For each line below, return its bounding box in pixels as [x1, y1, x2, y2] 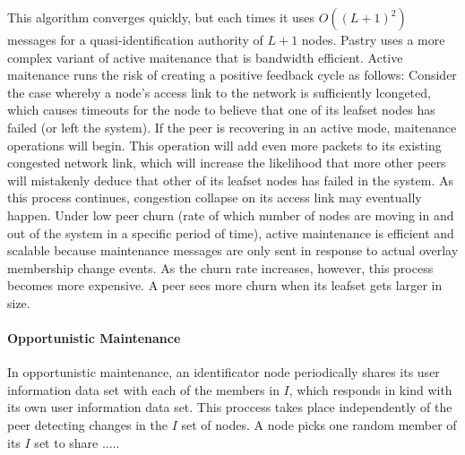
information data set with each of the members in [7, 380, 280, 399]
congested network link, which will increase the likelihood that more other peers [7, 153, 446, 172]
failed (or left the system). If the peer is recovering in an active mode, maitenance [7, 117, 457, 136]
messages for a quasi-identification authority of [7, 30, 263, 48]
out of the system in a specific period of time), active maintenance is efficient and [7, 223, 454, 242]
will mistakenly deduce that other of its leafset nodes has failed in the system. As [7, 170, 454, 189]
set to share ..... [34, 433, 120, 451]
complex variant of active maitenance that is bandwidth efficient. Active [7, 47, 403, 66]
